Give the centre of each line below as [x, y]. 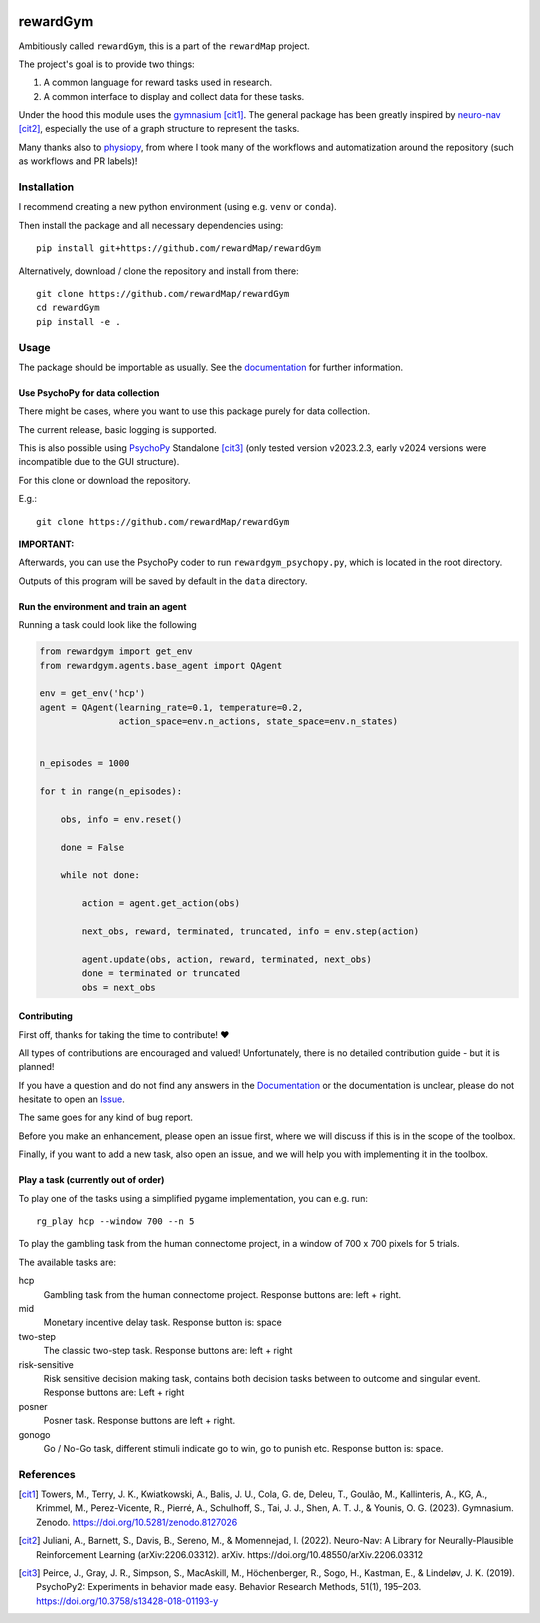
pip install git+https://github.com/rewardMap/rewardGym [179, 248]
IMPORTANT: [46, 544]
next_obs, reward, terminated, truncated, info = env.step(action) [250, 931]
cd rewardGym [68, 308]
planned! [36, 1067]
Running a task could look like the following [107, 625]
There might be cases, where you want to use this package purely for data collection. [194, 411]
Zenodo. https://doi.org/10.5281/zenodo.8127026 [137, 1522]
